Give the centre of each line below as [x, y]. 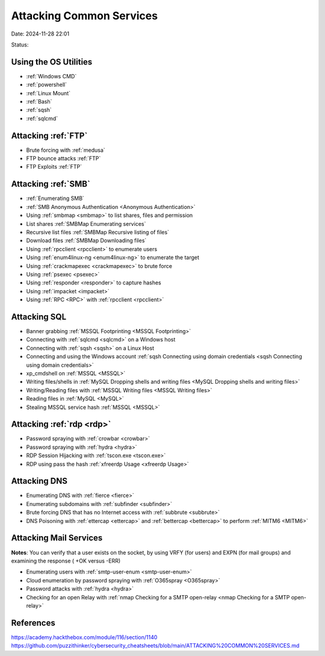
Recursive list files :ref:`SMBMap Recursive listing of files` [98, 232]
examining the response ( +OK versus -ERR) [66, 561]
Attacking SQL [39, 317]
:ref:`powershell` [47, 85]
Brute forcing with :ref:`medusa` [66, 150]
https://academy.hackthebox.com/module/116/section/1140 [84, 637]
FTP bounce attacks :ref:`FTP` [63, 158]
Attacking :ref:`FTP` [49, 136]
